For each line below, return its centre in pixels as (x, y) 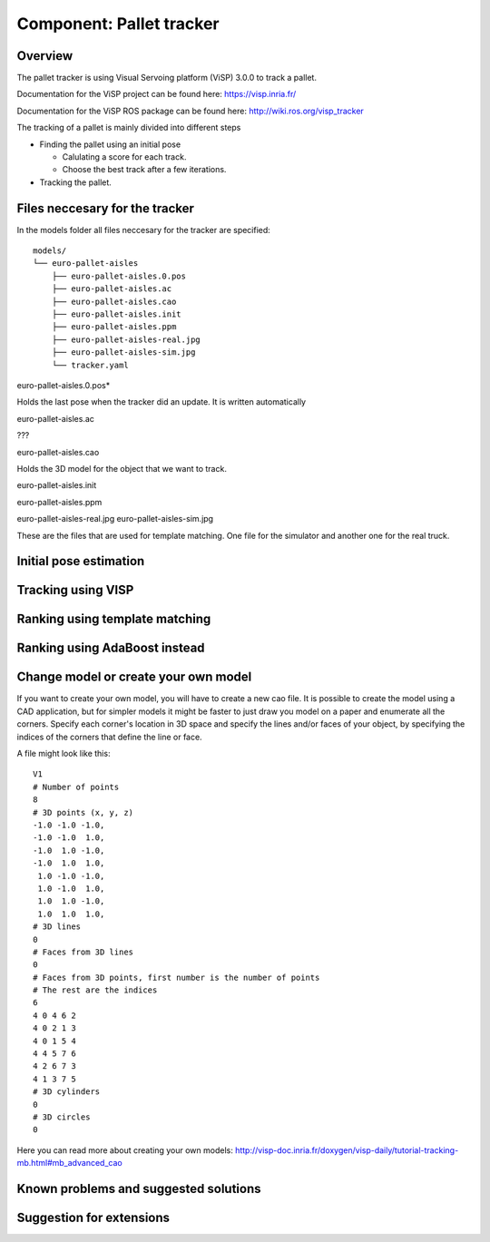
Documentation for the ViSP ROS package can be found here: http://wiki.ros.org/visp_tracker (191, 111)
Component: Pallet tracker (118, 24)
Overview (45, 56)
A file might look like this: (64, 754)
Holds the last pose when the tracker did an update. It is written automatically (162, 402)
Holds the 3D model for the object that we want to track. (122, 468)
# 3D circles (62, 1117)
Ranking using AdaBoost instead (111, 648)
